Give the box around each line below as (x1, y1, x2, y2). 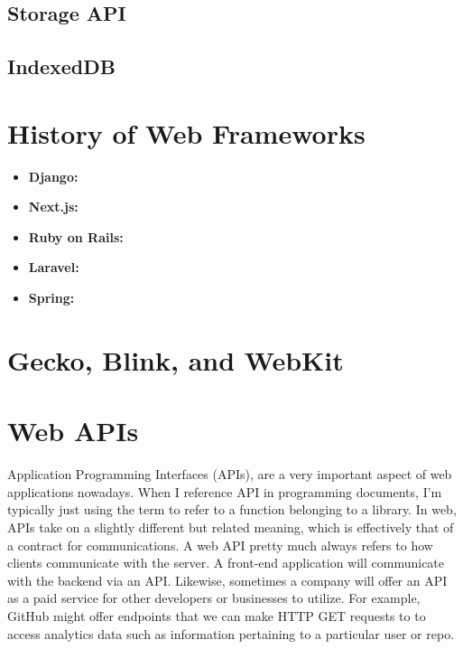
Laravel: (28, 258, 79, 277)
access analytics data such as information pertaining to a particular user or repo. (7, 624, 455, 643)
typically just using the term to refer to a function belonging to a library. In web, (7, 500, 457, 519)
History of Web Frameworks (7, 114, 366, 151)
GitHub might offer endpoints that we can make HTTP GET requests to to (7, 606, 426, 625)
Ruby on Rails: (28, 227, 124, 246)
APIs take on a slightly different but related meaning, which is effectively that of (7, 517, 454, 536)
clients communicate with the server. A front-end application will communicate (7, 553, 445, 572)
